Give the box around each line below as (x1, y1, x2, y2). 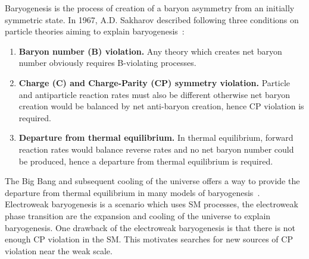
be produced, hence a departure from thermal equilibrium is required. (18, 154, 273, 167)
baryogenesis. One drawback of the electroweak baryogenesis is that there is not (5, 221, 295, 233)
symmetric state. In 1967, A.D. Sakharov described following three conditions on (5, 13, 299, 26)
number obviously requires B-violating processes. (18, 56, 196, 69)
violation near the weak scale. (5, 244, 113, 257)
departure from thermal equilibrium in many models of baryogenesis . (5, 186, 260, 198)
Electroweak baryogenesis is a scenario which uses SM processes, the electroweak (5, 198, 298, 210)
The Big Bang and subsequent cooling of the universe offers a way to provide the (5, 175, 300, 187)
